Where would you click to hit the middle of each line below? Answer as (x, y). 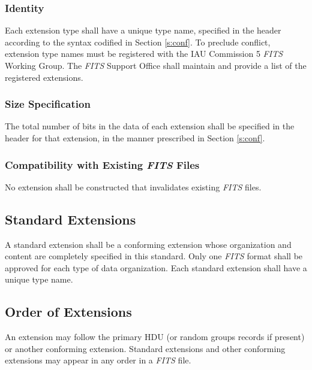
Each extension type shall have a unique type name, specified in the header (143, 30)
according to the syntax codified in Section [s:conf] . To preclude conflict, (138, 42)
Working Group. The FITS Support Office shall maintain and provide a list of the (156, 65)
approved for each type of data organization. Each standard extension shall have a (156, 267)
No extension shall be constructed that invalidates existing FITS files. (133, 186)
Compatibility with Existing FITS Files (102, 164)
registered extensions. (44, 77)
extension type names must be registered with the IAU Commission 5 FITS (144, 54)
